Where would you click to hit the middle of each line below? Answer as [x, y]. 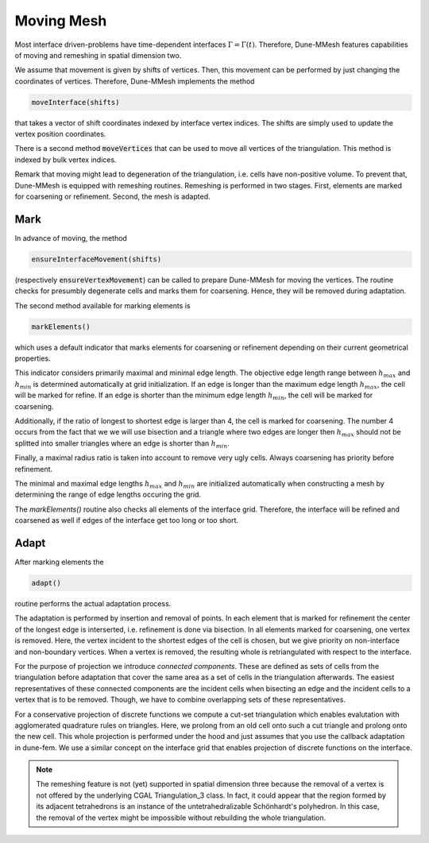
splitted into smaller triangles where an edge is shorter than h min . [122, 444]
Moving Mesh [61, 21]
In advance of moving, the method [71, 238]
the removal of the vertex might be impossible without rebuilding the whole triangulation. [181, 818]
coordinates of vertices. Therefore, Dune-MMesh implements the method [135, 81]
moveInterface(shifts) [75, 102]
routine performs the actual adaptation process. [93, 603]
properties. [33, 358]
